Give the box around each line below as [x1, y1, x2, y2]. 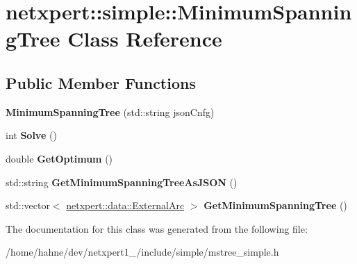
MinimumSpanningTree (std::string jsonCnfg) [6, 104, 215, 119]
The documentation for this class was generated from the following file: [6, 221, 308, 236]
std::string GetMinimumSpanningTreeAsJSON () [6, 174, 238, 189]
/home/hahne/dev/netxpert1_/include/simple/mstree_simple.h [6, 245, 279, 259]
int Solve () [6, 128, 57, 142]
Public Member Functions [6, 72, 196, 93]
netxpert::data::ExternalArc [66, 198, 185, 213]
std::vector [6, 198, 50, 213]
